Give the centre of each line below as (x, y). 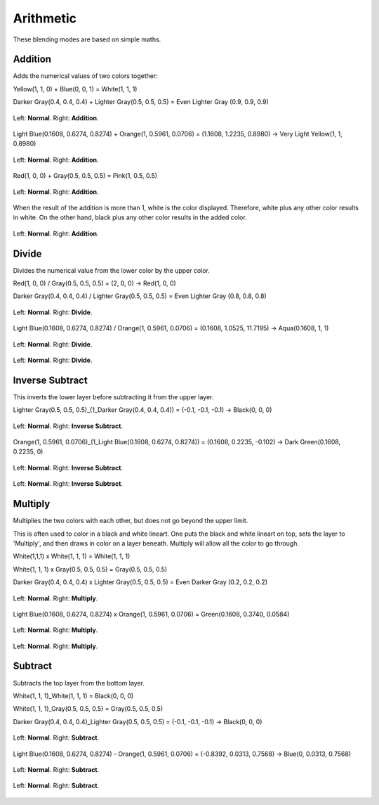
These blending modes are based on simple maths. (87, 39)
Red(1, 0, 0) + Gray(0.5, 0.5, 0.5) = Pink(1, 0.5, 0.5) (85, 176)
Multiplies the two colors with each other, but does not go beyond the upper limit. (131, 521)
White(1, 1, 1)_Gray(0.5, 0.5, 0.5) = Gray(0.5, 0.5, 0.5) (88, 709)
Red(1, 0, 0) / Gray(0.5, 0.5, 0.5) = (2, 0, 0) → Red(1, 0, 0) (95, 283)
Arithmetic (45, 18)
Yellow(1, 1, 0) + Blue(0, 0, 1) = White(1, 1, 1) (75, 89)
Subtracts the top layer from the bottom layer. (79, 683)
